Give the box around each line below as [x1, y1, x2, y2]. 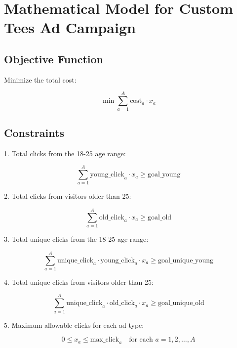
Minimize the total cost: [4, 74, 77, 85]
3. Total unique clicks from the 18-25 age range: [4, 234, 149, 244]
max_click [90, 336, 119, 344]
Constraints [4, 125, 64, 140]
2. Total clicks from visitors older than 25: [4, 191, 131, 201]
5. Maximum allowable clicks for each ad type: [4, 319, 144, 330]
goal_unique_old [158, 300, 204, 307]
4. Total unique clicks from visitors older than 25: [4, 276, 154, 287]
